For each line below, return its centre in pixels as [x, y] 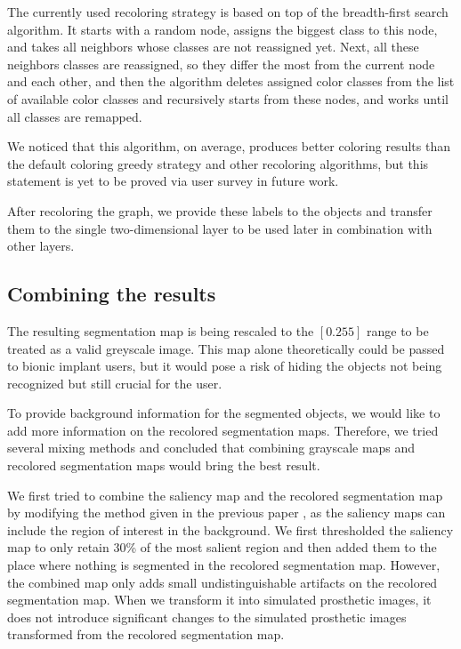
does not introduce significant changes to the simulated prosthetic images [207, 617]
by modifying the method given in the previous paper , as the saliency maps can [226, 513]
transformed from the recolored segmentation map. [146, 634]
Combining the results [112, 294]
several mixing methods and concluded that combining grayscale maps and [211, 448]
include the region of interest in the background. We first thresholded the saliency [230, 529]
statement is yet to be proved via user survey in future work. [173, 181]
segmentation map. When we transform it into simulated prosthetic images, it [219, 600]
